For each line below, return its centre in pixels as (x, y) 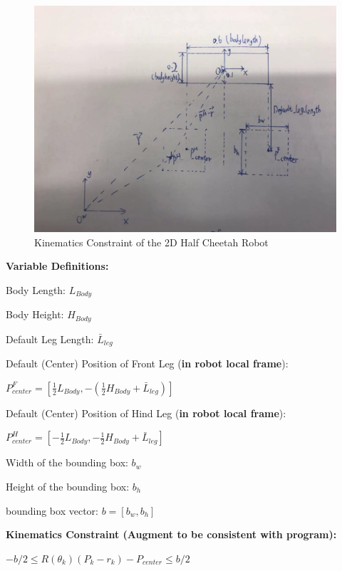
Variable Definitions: (57, 266)
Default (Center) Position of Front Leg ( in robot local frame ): (147, 363)
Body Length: (36, 289)
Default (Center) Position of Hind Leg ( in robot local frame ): (146, 413)
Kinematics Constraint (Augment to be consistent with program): (171, 534)
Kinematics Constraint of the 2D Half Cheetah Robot (151, 242)
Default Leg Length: (50, 339)
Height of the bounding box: (68, 486)
